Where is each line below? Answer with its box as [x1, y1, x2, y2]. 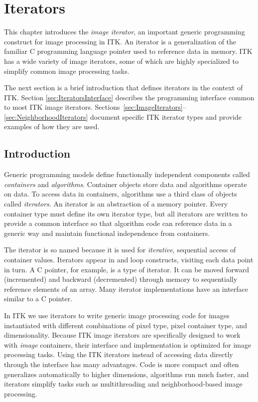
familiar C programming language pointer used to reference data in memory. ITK [4, 46, 253, 56]
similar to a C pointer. [4, 293, 73, 304]
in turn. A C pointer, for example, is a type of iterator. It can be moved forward [4, 264, 249, 274]
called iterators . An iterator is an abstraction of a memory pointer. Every [4, 199, 228, 209]
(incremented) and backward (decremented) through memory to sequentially [4, 274, 238, 284]
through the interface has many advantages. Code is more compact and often [4, 359, 239, 369]
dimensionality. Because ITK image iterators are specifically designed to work [4, 330, 241, 340]
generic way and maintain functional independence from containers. [4, 227, 210, 238]
